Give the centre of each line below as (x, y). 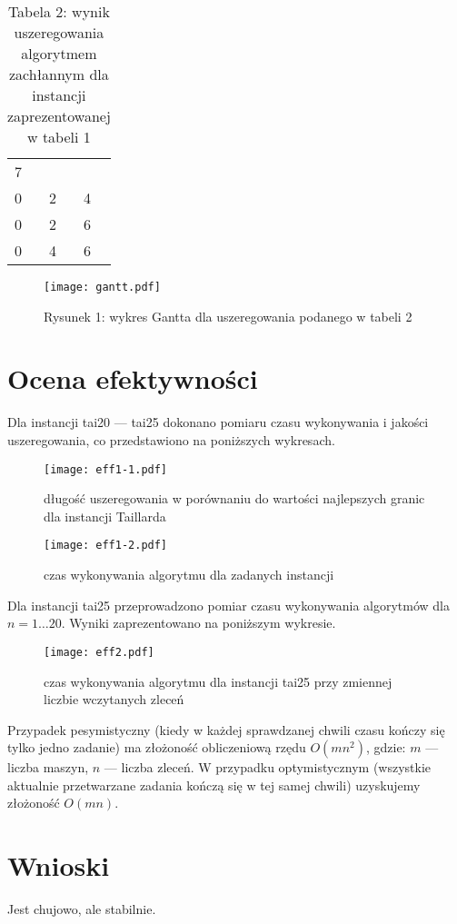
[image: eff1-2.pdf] (106, 546)
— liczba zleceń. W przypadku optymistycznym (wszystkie (268, 767)
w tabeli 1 (59, 137)
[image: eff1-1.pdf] (106, 469)
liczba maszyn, (48, 767)
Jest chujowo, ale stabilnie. (82, 909)
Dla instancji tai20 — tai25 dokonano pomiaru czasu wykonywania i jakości (218, 422)
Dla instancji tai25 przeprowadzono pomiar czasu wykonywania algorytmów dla (229, 605)
